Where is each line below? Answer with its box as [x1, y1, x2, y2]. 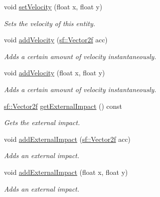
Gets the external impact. [4, 117, 80, 128]
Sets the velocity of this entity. [4, 18, 96, 28]
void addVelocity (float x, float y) [4, 67, 105, 78]
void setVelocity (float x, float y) [4, 1, 102, 11]
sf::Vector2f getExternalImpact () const [4, 100, 123, 111]
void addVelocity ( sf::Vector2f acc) [4, 34, 108, 45]
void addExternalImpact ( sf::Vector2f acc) [4, 133, 131, 144]
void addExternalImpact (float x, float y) [4, 166, 128, 177]
